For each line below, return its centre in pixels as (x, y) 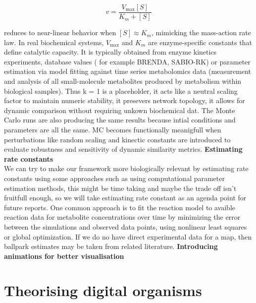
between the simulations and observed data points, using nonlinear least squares (126, 226)
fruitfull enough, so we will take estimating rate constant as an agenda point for (125, 198)
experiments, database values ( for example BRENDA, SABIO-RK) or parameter (127, 61)
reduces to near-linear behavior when (60, 32)
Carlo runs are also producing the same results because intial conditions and (120, 120)
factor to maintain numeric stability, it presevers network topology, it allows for (125, 100)
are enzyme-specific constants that (200, 42)
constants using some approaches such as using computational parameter (114, 178)
